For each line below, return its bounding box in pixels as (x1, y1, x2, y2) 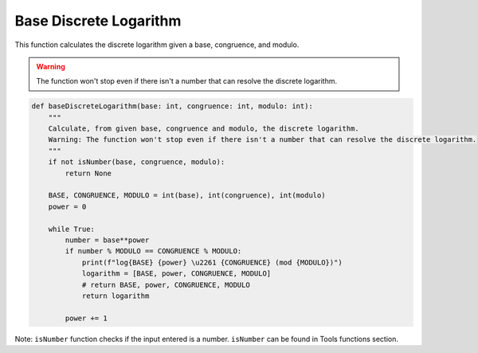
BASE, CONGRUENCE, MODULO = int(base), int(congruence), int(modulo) (48, 191, 326, 200)
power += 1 (65, 313, 108, 323)
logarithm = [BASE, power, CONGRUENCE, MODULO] (81, 269, 272, 278)
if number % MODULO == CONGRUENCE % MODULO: (65, 247, 242, 256)
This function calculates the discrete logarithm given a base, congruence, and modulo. (14, 40, 300, 49)
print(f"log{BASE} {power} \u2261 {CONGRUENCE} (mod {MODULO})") (81, 257, 343, 267)
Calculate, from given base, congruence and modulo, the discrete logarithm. (48, 124, 360, 133)
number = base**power (65, 236, 150, 245)
